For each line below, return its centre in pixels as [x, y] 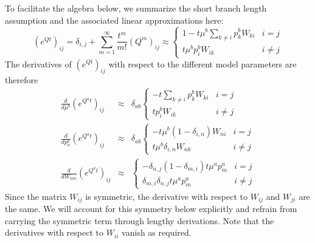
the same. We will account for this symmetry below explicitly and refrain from [151, 209]
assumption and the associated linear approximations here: [114, 20]
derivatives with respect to [54, 232]
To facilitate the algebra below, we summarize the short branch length [136, 8]
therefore [22, 80]
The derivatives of [38, 63]
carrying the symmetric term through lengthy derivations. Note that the [140, 220]
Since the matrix [36, 196]
